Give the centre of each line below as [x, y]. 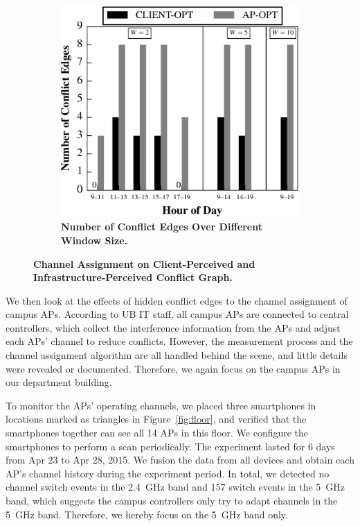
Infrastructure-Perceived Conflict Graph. [133, 277]
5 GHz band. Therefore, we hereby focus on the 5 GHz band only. [147, 514]
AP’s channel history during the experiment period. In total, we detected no [168, 473]
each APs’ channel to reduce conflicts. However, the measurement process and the [179, 341]
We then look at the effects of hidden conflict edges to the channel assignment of [177, 300]
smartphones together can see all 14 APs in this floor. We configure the [157, 433]
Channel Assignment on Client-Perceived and [144, 263]
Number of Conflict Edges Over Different [162, 227]
